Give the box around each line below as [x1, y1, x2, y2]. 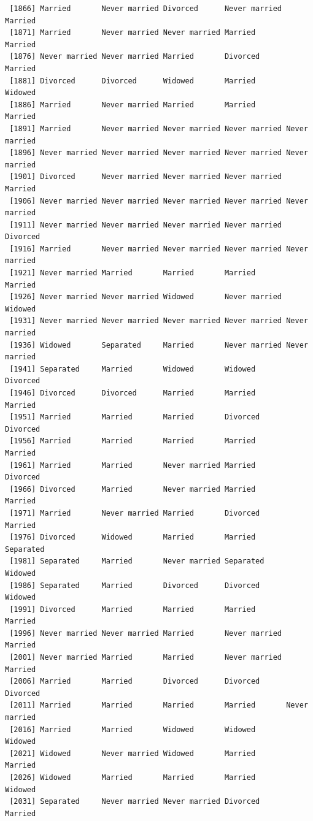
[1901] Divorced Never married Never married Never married [9, 172, 282, 181]
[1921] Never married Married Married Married [9, 269, 256, 278]
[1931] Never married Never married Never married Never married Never [9, 316, 308, 326]
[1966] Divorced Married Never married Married [9, 484, 256, 494]
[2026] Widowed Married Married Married [9, 773, 256, 782]
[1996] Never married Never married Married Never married [9, 628, 282, 638]
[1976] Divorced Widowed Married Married [9, 533, 256, 542]
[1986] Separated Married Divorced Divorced [9, 581, 260, 590]
